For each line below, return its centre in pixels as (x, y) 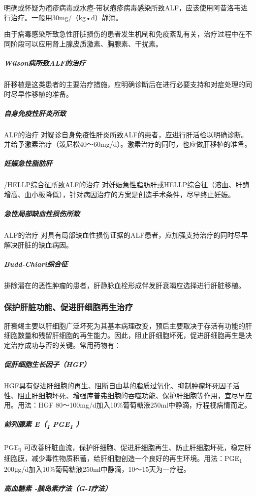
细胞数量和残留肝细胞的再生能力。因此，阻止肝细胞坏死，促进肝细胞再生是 (125, 335)
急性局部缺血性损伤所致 (42, 214)
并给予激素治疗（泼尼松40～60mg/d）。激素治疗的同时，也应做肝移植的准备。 (128, 144)
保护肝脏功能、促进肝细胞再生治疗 (68, 307)
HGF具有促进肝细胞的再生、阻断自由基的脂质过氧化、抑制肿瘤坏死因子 (118, 386)
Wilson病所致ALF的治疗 (45, 62)
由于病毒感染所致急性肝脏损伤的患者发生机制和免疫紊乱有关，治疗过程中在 (125, 34)
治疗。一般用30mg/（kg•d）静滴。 (66, 17)
